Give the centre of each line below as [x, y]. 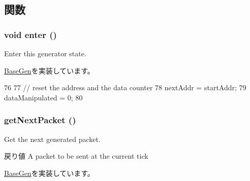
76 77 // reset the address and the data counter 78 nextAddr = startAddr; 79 [125, 87]
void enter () [30, 34]
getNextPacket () [40, 120]
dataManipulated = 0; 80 [43, 97]
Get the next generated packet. [52, 139]
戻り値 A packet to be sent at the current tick [76, 156]
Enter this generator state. [45, 53]
